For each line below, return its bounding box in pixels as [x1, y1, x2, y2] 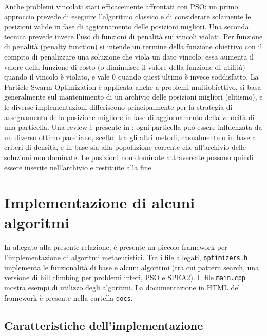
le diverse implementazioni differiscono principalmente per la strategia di [4, 101, 233, 112]
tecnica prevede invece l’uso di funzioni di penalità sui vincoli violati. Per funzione [4, 31, 263, 42]
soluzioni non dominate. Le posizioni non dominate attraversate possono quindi [4, 151, 254, 162]
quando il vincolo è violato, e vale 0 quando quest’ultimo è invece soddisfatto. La [4, 71, 259, 82]
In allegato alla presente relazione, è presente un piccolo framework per [4, 242, 227, 252]
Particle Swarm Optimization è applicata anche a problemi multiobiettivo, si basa [4, 81, 261, 92]
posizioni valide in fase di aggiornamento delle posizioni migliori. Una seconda [4, 21, 249, 32]
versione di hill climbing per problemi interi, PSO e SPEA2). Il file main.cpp [4, 272, 245, 283]
